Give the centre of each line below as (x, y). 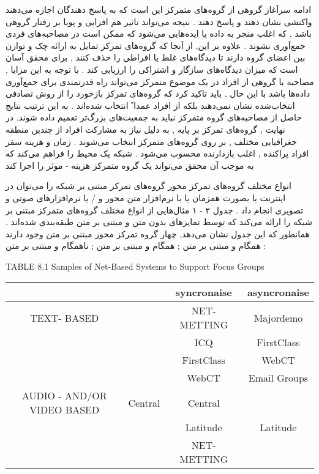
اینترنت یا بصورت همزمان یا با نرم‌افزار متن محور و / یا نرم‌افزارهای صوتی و (146, 197)
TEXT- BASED (65, 317)
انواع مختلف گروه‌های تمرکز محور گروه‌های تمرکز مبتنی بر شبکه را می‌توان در (148, 186)
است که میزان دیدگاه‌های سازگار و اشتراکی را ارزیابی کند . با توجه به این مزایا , (152, 69)
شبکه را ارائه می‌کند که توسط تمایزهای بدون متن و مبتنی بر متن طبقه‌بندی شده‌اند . (159, 222)
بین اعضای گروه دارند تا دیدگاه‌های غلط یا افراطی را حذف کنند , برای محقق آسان (156, 57)
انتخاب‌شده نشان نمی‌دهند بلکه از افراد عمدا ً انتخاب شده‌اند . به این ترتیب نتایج (150, 105)
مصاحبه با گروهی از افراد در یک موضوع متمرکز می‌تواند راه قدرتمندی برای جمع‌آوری (160, 81)
